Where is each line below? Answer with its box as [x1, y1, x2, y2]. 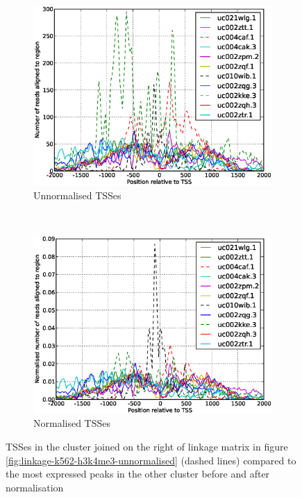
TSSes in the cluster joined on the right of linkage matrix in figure [6, 439, 288, 453]
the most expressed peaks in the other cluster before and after [6, 466, 270, 481]
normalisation [6, 480, 64, 494]
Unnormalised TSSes [33, 187, 121, 202]
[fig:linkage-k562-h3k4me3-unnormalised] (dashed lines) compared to [6, 453, 296, 467]
